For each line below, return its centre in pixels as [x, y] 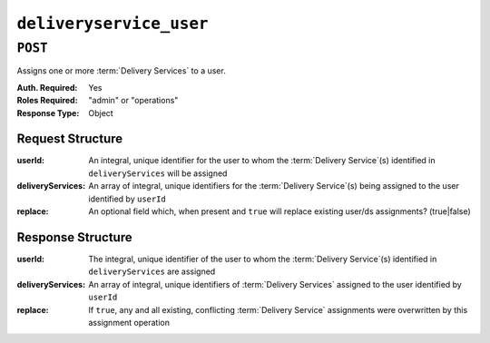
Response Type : [48, 113]
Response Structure [74, 237]
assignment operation [129, 322]
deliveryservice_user [113, 24]
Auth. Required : [47, 87]
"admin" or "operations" [133, 101]
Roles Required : [47, 101]
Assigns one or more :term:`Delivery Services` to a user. [121, 71]
